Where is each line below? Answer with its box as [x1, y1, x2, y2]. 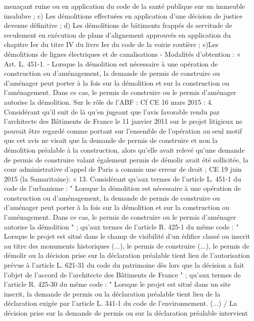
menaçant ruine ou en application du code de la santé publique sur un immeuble [4, 1, 245, 11]
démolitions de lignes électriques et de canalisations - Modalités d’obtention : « [4, 48, 241, 59]
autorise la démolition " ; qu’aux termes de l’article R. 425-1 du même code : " [4, 221, 239, 231]
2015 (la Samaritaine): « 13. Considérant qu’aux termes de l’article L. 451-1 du [4, 173, 241, 183]
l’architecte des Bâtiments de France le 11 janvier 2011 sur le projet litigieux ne [4, 116, 243, 126]
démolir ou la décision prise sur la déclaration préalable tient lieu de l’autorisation [4, 250, 250, 260]
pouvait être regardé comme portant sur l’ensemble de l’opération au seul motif [4, 125, 242, 136]
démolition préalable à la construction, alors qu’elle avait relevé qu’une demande [4, 144, 245, 155]
